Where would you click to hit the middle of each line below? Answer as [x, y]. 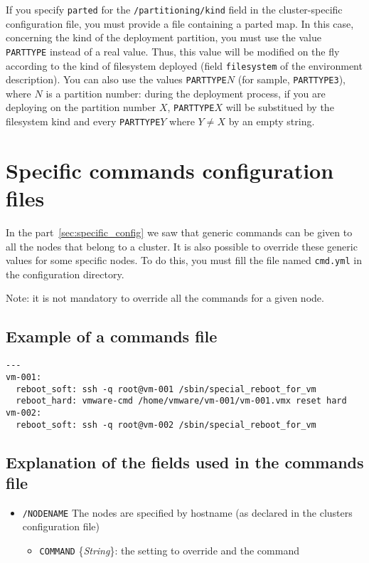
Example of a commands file [112, 336]
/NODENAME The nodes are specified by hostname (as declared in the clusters [187, 512]
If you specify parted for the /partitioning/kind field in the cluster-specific [174, 9]
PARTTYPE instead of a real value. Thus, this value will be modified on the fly [173, 51]
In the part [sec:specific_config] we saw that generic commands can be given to [179, 232]
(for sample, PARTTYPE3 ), [292, 79]
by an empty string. [272, 121]
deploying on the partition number [81, 107]
